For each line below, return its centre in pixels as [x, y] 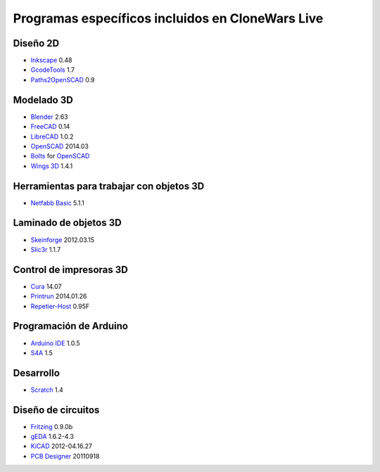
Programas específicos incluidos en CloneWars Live [168, 18]
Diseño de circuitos [56, 410]
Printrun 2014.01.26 [59, 296]
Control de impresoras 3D [70, 270]
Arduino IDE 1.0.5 [55, 343]
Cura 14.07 [46, 286]
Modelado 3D [43, 100]
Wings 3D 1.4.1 [52, 166]
